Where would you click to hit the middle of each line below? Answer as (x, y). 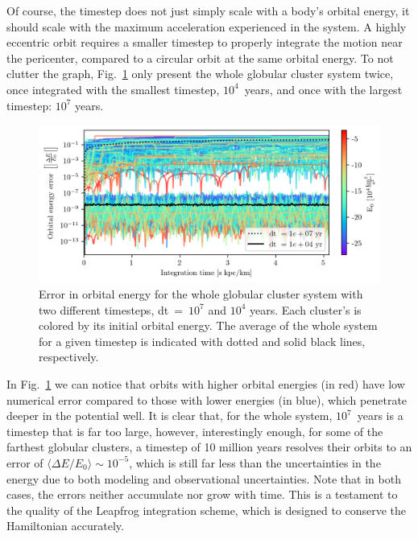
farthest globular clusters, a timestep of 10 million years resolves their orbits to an (209, 447)
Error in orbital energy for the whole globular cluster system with (201, 294)
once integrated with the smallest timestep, (113, 89)
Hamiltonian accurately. (65, 526)
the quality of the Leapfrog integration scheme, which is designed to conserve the (207, 510)
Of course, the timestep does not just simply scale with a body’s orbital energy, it (208, 10)
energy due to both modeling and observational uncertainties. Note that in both (204, 478)
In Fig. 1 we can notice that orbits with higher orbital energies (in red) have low (206, 383)
